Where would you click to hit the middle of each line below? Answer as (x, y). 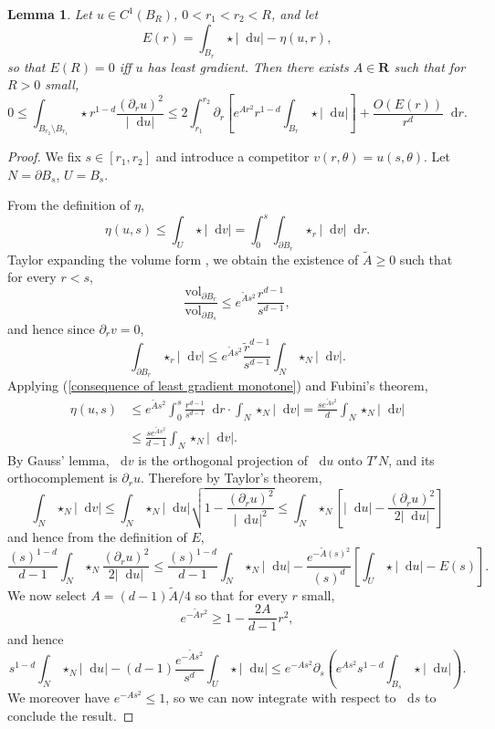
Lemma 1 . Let (50, 14)
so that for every (241, 594)
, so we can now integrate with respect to (281, 698)
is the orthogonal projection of (223, 459)
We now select (47, 594)
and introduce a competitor (232, 156)
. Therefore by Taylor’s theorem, (231, 478)
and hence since (51, 328)
